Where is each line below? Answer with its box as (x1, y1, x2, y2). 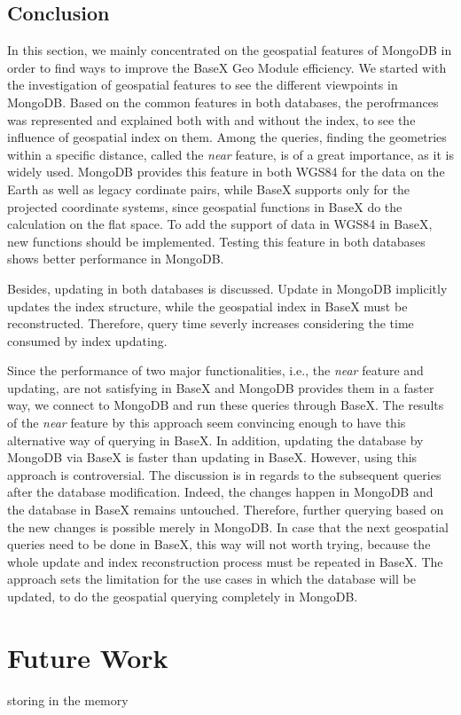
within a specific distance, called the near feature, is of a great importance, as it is (7, 145, 454, 163)
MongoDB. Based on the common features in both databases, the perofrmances (7, 92, 439, 111)
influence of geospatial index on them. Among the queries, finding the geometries (7, 128, 447, 146)
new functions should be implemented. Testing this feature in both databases (7, 232, 426, 250)
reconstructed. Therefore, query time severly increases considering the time (7, 314, 414, 333)
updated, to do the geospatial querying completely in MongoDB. (7, 587, 358, 606)
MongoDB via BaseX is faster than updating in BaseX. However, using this (7, 448, 418, 467)
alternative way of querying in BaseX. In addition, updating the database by (7, 430, 424, 449)
